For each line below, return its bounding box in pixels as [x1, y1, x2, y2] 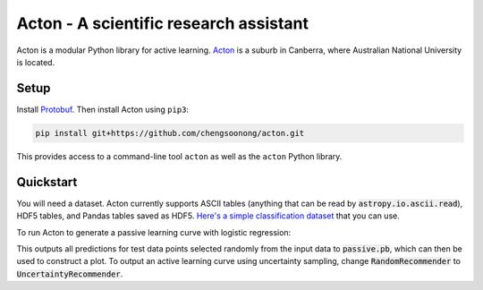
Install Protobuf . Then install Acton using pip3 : [16, 104, 190, 115]
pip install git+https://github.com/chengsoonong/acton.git [35, 128, 305, 138]
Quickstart [16, 175, 78, 190]
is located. [16, 56, 55, 67]
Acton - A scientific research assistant [16, 13, 309, 33]
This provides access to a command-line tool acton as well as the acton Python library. [16, 150, 343, 161]
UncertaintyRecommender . [16, 269, 123, 279]
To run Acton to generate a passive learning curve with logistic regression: [16, 226, 292, 237]
